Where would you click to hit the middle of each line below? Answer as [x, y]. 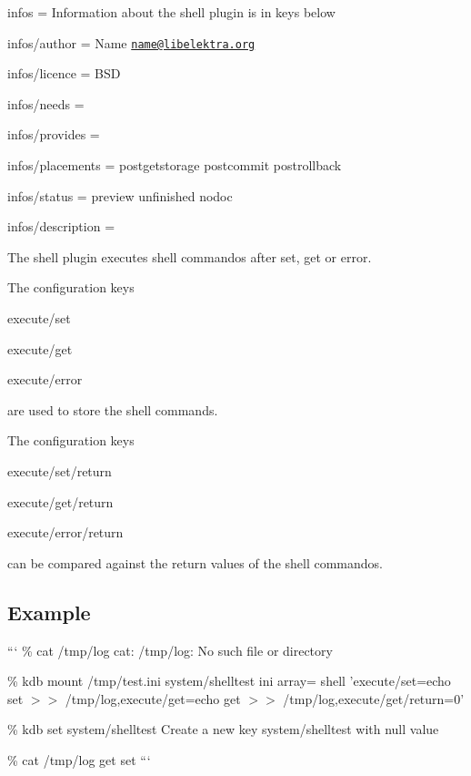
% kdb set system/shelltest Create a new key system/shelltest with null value [223, 729]
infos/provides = [54, 134]
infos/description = [61, 226]
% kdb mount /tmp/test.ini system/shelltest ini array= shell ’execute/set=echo [229, 681]
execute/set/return [60, 470]
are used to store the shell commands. [113, 409]
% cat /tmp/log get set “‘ [79, 759]
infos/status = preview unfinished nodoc [120, 195]
